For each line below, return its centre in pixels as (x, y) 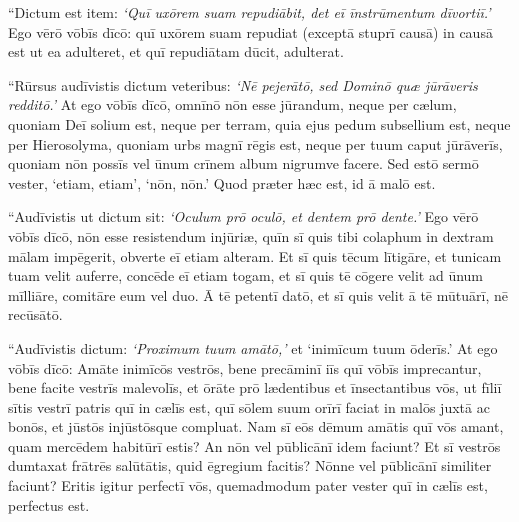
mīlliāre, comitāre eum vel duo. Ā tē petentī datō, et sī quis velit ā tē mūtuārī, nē (258, 294)
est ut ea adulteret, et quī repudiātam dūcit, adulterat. (176, 51)
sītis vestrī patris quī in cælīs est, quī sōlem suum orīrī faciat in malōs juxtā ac (249, 406)
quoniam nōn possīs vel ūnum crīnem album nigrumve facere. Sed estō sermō (243, 163)
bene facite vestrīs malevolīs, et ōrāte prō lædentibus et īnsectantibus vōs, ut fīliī (255, 387)
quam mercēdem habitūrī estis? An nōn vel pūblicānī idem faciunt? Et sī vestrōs (254, 445)
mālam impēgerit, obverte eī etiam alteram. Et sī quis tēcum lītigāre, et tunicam (255, 255)
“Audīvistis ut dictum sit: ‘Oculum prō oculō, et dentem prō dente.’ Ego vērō (243, 216)
